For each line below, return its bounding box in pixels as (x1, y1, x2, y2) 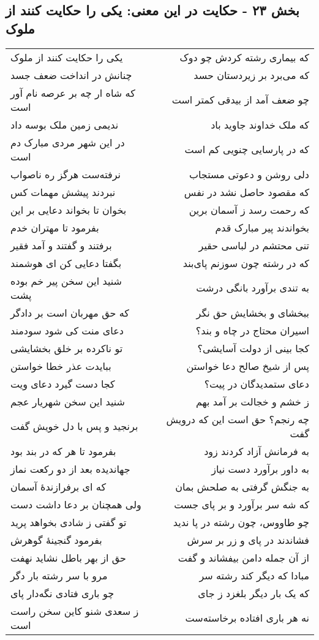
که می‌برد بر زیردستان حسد (193, 67, 309, 82)
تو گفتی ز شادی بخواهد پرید (10, 514, 127, 529)
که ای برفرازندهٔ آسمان (10, 479, 107, 494)
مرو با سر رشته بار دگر (10, 568, 108, 582)
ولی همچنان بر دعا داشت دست (10, 497, 141, 511)
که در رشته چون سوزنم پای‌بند (182, 255, 309, 270)
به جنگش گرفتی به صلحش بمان (175, 479, 309, 494)
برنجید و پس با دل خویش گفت (10, 419, 138, 434)
